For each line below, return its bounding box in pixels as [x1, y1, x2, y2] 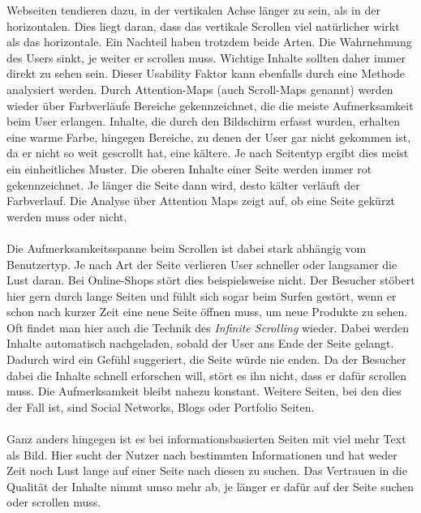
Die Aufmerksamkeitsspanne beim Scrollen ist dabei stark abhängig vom [6, 239, 367, 256]
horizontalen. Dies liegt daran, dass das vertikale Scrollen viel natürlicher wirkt [6, 17, 400, 34]
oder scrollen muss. [6, 494, 101, 511]
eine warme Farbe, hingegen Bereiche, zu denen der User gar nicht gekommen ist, [6, 128, 411, 145]
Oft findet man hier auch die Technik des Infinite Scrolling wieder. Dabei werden [6, 318, 410, 336]
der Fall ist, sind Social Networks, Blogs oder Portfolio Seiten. [6, 398, 315, 415]
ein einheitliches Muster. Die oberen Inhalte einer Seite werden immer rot [6, 160, 372, 177]
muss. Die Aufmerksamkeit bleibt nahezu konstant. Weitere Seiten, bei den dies [6, 383, 402, 400]
